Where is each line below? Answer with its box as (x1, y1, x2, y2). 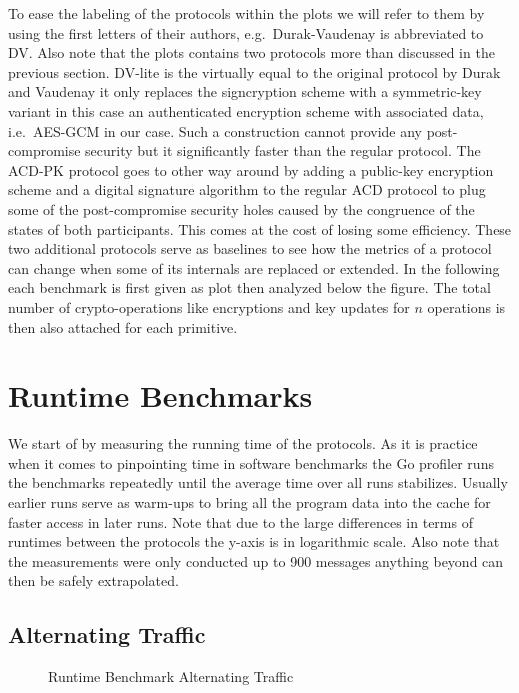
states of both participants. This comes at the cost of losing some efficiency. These (8, 218, 512, 239)
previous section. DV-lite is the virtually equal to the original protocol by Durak (8, 61, 501, 82)
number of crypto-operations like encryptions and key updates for (8, 296, 410, 317)
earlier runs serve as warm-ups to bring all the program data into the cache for (8, 492, 491, 512)
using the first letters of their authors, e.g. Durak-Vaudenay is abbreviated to (8, 22, 484, 43)
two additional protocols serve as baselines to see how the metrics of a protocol (8, 238, 492, 259)
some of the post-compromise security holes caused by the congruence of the (8, 198, 475, 219)
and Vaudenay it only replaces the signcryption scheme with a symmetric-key (8, 81, 482, 102)
